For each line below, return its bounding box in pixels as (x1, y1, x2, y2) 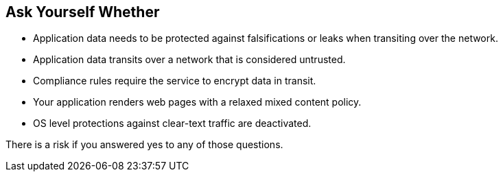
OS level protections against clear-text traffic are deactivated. (33, 117, 312, 130)
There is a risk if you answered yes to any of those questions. (5, 139, 283, 151)
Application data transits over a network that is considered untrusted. (33, 54, 346, 66)
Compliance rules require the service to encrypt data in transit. (33, 75, 316, 87)
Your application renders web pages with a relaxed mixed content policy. (33, 96, 362, 108)
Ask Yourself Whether (5, 3, 160, 21)
